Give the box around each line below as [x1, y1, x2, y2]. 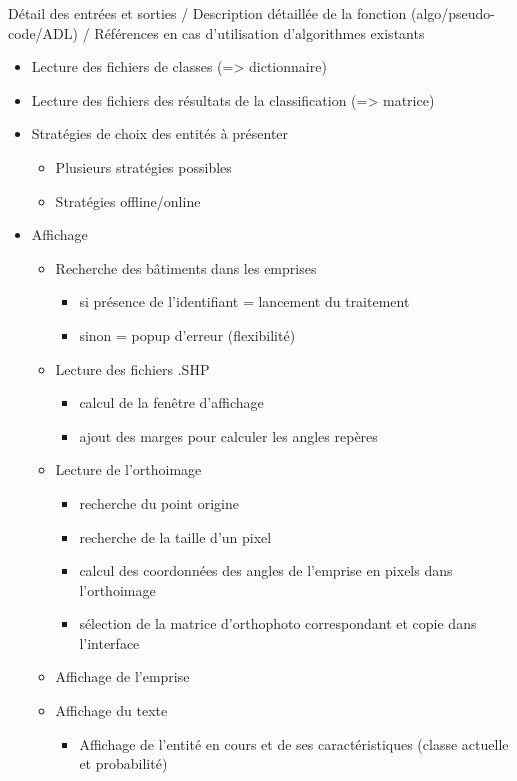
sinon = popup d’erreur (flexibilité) [79, 324, 296, 345]
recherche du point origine [79, 492, 239, 513]
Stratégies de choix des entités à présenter [31, 123, 289, 144]
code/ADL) [8, 22, 78, 43]
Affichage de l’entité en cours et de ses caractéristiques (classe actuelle [79, 733, 509, 754]
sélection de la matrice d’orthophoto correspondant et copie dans [79, 613, 477, 634]
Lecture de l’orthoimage [55, 459, 202, 480]
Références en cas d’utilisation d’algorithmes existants [94, 22, 425, 43]
